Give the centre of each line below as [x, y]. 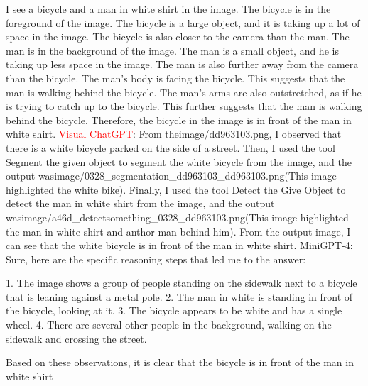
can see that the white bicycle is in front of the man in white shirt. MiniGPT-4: [179, 245]
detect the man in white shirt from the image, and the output [140, 203]
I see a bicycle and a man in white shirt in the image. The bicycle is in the [168, 9]
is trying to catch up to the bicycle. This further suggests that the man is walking [184, 106]
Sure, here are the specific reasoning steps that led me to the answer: [156, 259]
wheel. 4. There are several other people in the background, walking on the [169, 325]
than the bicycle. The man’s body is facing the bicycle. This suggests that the [175, 78]
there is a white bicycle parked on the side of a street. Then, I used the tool [171, 147]
